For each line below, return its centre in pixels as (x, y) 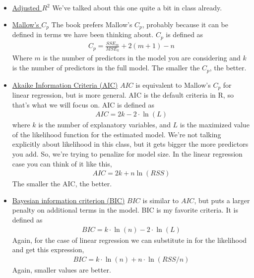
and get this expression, (48, 250)
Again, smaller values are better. (62, 269)
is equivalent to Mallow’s (173, 84)
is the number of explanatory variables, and (104, 125)
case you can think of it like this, (62, 163)
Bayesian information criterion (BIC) (68, 200)
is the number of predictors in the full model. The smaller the (106, 68)
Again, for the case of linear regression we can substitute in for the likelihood (129, 240)
